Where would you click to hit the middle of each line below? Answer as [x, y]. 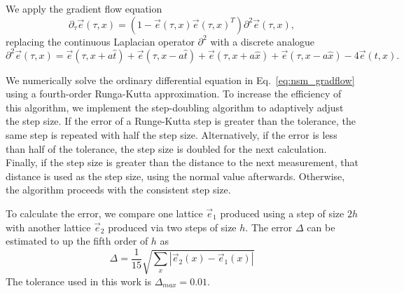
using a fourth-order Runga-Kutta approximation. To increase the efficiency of [174, 94]
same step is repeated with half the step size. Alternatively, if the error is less [172, 135]
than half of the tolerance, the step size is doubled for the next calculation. [166, 148]
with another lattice [48, 227]
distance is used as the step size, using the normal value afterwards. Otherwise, [175, 176]
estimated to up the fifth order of [77, 241]
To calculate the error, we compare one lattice [104, 213]
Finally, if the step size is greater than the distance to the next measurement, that [182, 162]
